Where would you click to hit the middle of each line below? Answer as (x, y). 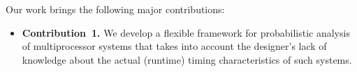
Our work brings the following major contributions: (115, 9)
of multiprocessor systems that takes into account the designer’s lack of (174, 46)
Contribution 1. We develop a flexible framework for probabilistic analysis (186, 32)
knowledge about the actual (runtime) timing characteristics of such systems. (187, 59)
